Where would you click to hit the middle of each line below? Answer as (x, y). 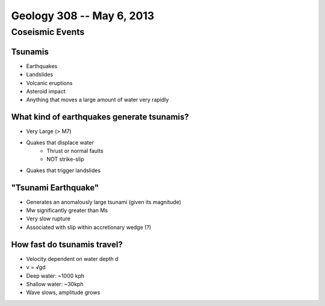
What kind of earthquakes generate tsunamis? (100, 117)
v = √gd (36, 267)
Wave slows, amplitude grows (63, 293)
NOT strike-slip (65, 159)
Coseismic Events (48, 32)
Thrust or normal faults (75, 151)
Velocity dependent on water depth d (72, 258)
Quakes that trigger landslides (63, 170)
